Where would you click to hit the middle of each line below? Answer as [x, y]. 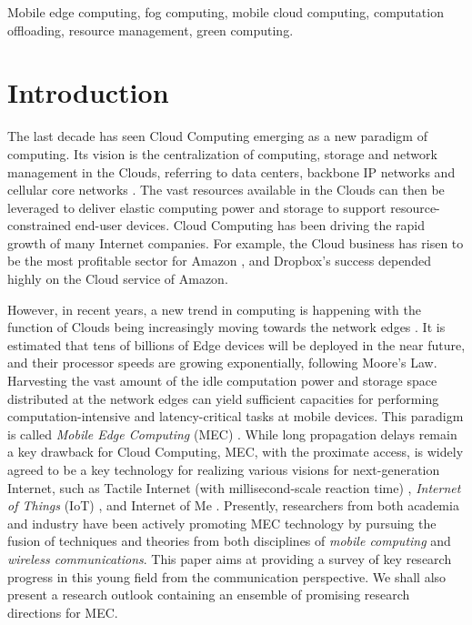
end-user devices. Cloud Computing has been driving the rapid [250, 225]
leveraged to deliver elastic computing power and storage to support [197, 207]
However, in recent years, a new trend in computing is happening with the [214, 309]
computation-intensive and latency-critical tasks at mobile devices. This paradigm [236, 416]
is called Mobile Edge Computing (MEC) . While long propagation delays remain [232, 433]
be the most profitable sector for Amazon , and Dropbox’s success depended [219, 261]
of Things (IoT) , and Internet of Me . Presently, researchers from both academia [233, 505]
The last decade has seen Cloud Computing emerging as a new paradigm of [217, 136]
